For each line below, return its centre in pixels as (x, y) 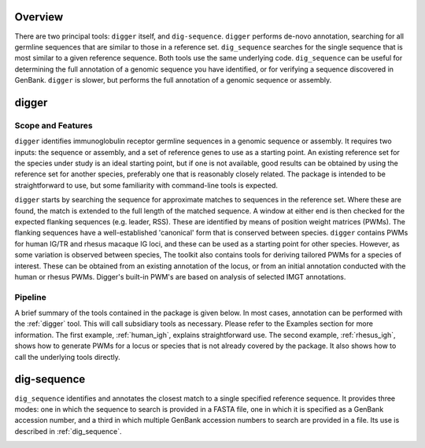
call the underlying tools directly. (68, 357)
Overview (39, 17)
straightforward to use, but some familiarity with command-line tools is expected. (146, 185)
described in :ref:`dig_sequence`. (68, 431)
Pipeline (30, 297)
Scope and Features (54, 125)
